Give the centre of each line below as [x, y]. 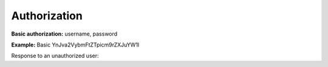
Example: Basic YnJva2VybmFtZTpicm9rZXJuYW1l [75, 45]
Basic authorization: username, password [64, 34]
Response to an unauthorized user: [55, 56]
